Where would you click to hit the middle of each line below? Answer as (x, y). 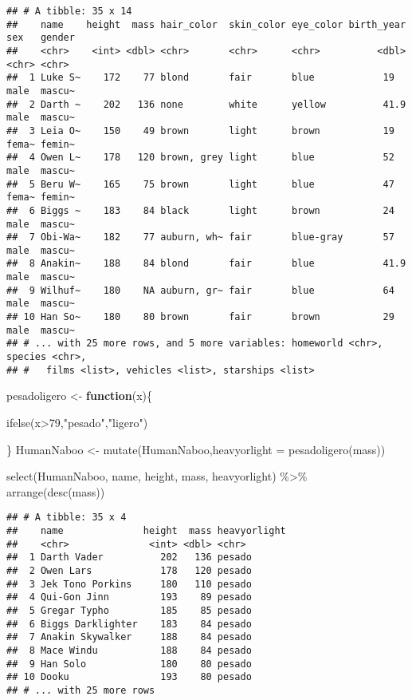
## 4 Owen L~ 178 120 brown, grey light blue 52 (200, 158)
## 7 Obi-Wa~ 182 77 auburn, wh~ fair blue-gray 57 (200, 237)
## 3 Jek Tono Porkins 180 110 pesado (129, 584)
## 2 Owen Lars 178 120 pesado (129, 570)
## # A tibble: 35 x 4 (67, 518)
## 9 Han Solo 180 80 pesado (129, 664)
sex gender (41, 38)
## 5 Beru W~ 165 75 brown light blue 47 (200, 184)
